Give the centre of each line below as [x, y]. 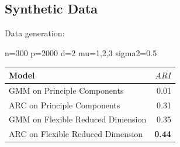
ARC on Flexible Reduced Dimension [76, 134]
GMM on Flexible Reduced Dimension [78, 119]
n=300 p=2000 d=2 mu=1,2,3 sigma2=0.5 [81, 52]
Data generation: [35, 33]
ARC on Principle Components [65, 105]
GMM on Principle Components [66, 90]
